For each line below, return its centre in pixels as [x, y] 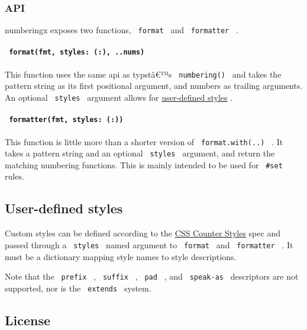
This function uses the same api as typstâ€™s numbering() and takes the [143, 74]
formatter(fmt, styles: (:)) [66, 120]
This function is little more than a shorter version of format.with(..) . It [144, 141]
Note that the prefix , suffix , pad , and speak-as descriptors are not [152, 276]
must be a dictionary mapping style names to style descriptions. [121, 256]
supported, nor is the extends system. [78, 288]
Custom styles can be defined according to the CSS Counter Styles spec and [143, 233]
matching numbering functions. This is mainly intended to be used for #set [144, 164]
